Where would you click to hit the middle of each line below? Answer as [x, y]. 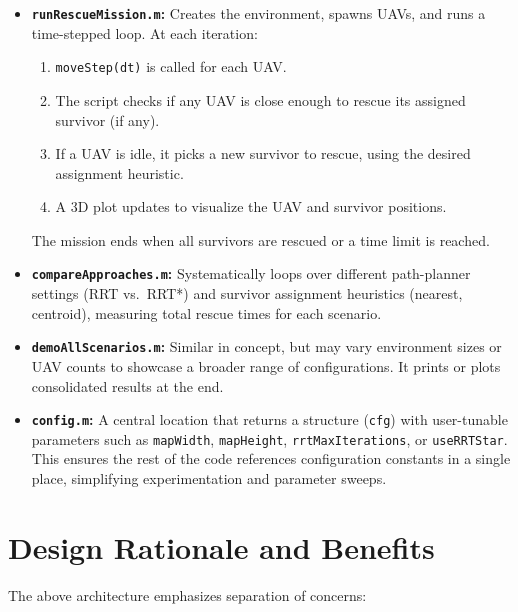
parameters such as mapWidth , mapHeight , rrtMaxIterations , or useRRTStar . [269, 438]
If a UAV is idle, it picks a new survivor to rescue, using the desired [263, 153]
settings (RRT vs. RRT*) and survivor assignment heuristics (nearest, [247, 293]
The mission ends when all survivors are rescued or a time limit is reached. [260, 239]
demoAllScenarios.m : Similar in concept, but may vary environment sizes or [266, 346]
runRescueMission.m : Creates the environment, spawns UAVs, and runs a [258, 13]
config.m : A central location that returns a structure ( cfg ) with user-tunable [269, 419]
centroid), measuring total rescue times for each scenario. [206, 312]
